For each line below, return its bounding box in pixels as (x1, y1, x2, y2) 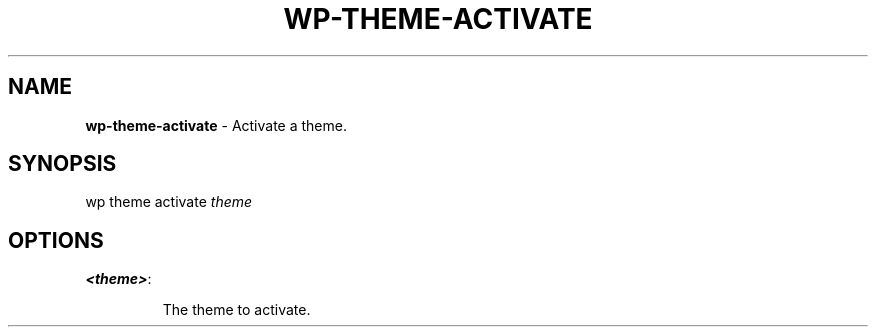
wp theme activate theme (85, 193, 253, 211)
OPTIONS (8, 227, 104, 253)
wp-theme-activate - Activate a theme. (85, 116, 347, 134)
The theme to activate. (162, 301, 311, 319)
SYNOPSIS (8, 151, 117, 177)
